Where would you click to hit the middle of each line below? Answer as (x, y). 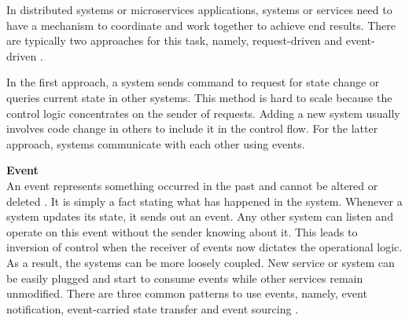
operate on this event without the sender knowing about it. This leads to (182, 231)
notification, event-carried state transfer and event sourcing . (153, 308)
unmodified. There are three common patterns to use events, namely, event (187, 293)
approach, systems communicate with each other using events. (156, 143)
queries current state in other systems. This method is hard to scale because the (199, 97)
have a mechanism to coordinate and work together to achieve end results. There (201, 25)
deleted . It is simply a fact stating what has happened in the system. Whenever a (204, 201)
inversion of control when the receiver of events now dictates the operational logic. (204, 247)
